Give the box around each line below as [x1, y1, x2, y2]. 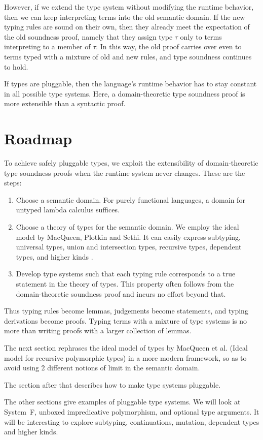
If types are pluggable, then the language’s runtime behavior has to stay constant [4, 78, 257, 89]
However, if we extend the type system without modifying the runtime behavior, [4, 2, 254, 12]
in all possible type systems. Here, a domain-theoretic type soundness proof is [4, 88, 245, 99]
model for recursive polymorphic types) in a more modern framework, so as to [4, 352, 247, 363]
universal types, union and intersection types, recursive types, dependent [16, 241, 242, 252]
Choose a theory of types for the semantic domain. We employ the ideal [16, 222, 239, 232]
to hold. [4, 61, 28, 72]
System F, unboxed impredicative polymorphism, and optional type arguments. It [4, 406, 259, 417]
